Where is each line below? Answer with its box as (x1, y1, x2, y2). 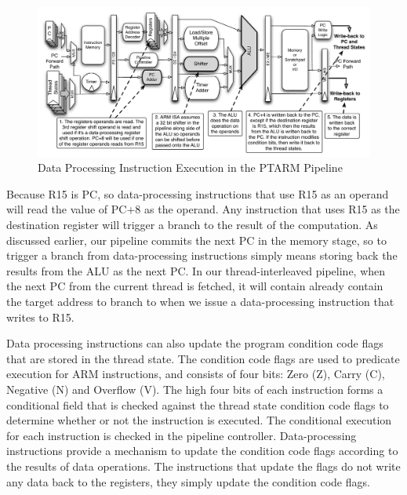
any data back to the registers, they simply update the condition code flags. (6, 473, 370, 490)
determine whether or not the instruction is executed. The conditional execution (6, 412, 392, 428)
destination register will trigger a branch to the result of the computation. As (6, 217, 378, 233)
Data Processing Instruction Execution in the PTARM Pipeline (38, 159, 343, 176)
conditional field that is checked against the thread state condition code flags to (6, 396, 389, 413)
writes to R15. (6, 308, 74, 325)
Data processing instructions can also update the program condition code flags (6, 335, 383, 351)
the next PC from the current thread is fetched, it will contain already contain (6, 278, 383, 294)
